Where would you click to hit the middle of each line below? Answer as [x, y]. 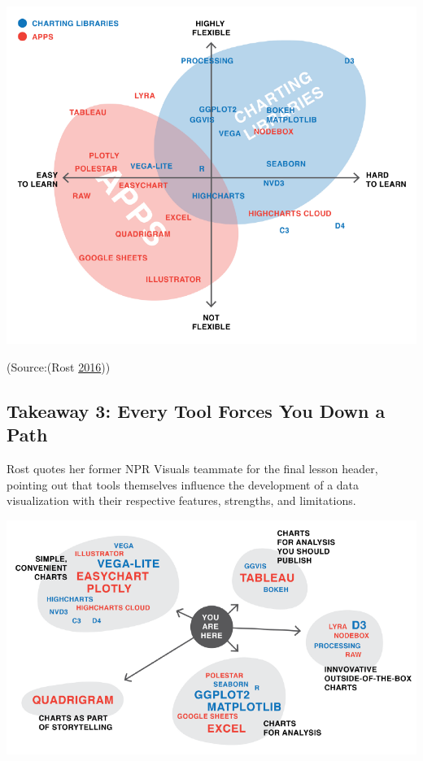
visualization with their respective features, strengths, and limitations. [181, 500]
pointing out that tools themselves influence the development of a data [183, 484]
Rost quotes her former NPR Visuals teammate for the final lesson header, [192, 468]
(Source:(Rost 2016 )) [59, 366]
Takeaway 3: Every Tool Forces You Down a [196, 410]
